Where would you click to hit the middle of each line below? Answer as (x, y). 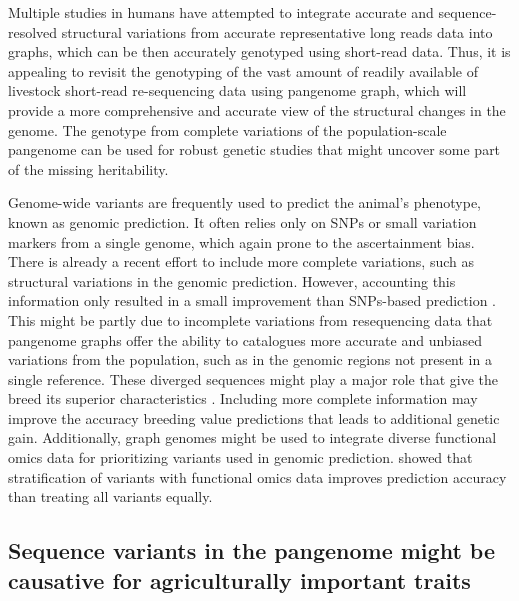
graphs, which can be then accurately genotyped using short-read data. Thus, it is (259, 51)
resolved (33, 31)
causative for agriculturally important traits (239, 579)
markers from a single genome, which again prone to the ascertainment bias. (241, 241)
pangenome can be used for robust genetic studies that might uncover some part (254, 149)
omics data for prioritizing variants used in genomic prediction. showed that (240, 457)
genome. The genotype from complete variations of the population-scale (227, 129)
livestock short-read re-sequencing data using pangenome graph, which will (237, 90)
